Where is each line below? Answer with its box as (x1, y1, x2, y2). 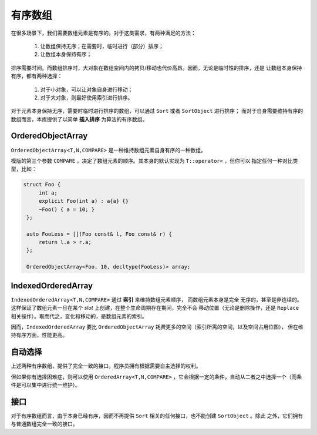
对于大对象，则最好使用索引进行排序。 (40, 94, 133, 101)
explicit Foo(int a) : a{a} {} (38, 198, 129, 205)
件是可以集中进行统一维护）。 (11, 382, 80, 388)
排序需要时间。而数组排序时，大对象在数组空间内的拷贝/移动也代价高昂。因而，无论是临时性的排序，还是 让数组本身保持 (11, 64, 302, 71)
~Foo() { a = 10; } (38, 206, 95, 213)
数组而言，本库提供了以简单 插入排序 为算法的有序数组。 (11, 115, 148, 123)
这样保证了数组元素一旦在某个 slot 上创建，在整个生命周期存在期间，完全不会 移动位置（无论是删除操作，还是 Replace (11, 304, 299, 312)
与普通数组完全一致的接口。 (11, 420, 78, 427)
